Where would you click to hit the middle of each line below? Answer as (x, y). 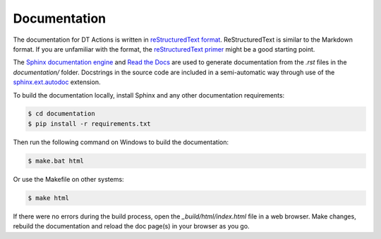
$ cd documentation (61, 114)
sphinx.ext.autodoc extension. (57, 82)
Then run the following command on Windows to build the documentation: (121, 142)
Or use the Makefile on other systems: (68, 179)
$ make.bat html (56, 161)
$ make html (49, 198)
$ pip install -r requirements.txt (89, 123)
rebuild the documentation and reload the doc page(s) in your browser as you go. (131, 226)
